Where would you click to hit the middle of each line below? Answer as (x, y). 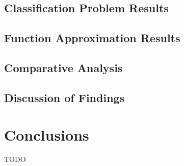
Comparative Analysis (63, 67)
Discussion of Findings (64, 97)
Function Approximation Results (92, 38)
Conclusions (47, 135)
